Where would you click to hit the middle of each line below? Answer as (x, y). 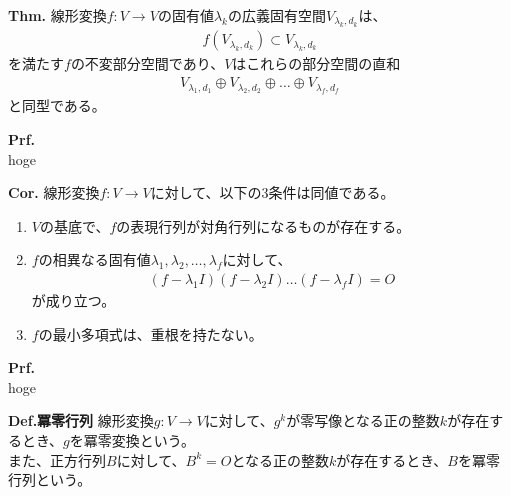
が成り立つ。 (73, 300)
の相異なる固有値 (94, 259)
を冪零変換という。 (132, 440)
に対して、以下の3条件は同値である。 (272, 192)
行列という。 (50, 479)
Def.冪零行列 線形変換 (81, 420)
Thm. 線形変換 (57, 15)
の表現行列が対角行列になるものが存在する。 (263, 225)
